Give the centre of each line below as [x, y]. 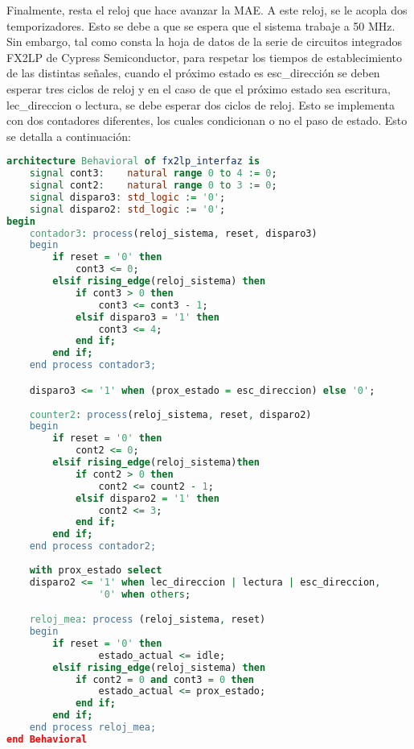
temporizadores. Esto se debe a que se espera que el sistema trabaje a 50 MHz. [201, 25]
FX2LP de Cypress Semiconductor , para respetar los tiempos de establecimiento [205, 57]
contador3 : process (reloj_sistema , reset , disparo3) [173, 233]
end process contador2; [93, 546]
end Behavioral [47, 739]
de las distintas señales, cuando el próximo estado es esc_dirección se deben [193, 73]
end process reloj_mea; [93, 728]
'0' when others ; [145, 594]
